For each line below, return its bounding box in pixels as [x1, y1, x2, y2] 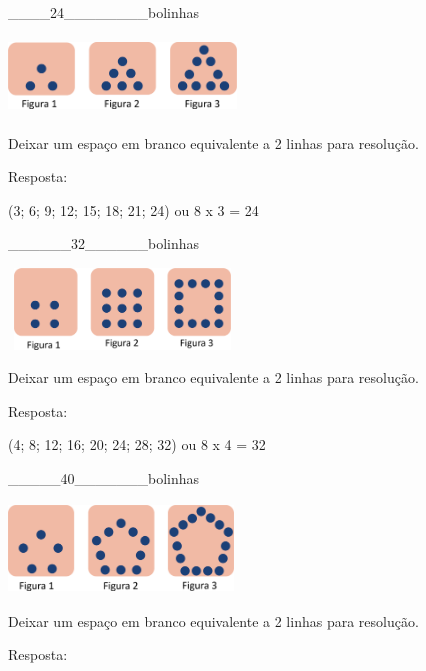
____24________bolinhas [8, 2, 200, 22]
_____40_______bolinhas [8, 467, 200, 488]
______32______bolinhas [8, 233, 200, 254]
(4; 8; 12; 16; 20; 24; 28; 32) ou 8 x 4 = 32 [8, 434, 266, 455]
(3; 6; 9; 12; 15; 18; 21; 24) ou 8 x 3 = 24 [8, 199, 259, 220]
